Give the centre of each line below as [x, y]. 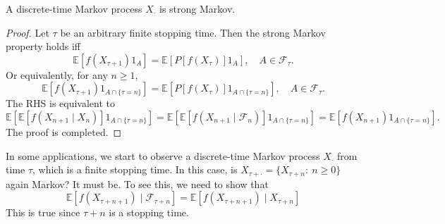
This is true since [43, 212]
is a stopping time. [149, 212]
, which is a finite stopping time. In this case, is [135, 169]
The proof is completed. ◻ [64, 131]
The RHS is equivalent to [61, 103]
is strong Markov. [197, 8]
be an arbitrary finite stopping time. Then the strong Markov [193, 32]
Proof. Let [28, 32]
